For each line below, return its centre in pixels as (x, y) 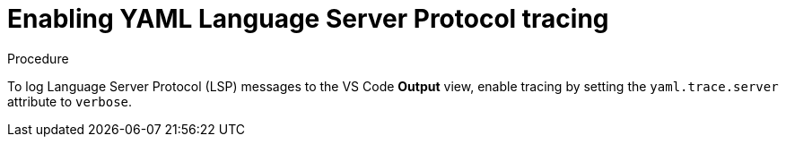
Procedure (38, 58)
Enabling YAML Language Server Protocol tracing (308, 19)
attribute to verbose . (70, 101)
